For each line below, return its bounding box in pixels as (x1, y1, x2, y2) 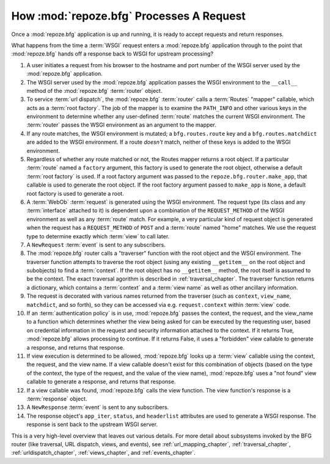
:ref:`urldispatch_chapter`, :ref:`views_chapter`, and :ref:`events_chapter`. (11, 449, 196, 457)
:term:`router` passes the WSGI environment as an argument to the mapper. (26, 121, 216, 128)
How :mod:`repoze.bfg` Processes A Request (11, 9, 246, 23)
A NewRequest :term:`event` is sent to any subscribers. (26, 241, 166, 248)
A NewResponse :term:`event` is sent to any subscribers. (26, 403, 169, 411)
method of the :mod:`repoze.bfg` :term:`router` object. (26, 87, 163, 94)
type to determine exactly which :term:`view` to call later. (26, 232, 170, 240)
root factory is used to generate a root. (26, 190, 125, 197)
